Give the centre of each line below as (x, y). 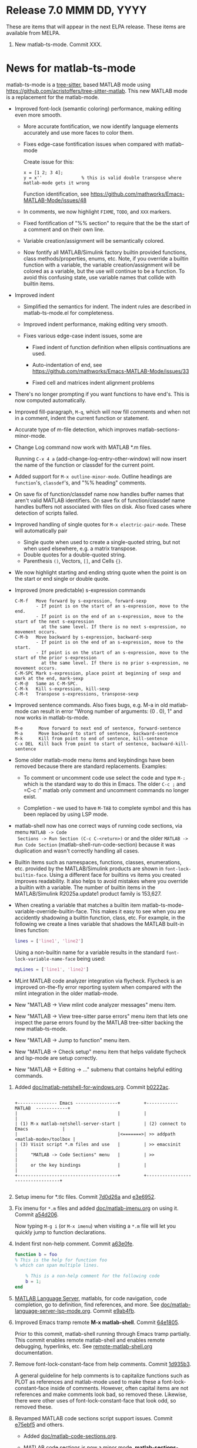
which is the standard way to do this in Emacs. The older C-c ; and (105, 784)
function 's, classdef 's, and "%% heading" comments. (81, 483)
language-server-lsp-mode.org (52, 1311)
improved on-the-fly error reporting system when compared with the (98, 987)
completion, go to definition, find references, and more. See (87, 1304)
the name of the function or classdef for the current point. (84, 465)
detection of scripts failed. (46, 513)
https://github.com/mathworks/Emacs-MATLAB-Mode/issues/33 (111, 371)
